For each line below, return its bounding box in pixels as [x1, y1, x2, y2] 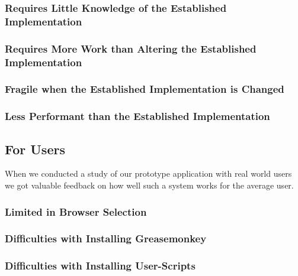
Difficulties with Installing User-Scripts [5, 258, 196, 273]
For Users [5, 139, 65, 158]
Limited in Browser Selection [5, 204, 147, 219]
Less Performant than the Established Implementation [5, 109, 270, 124]
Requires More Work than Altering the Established [5, 41, 257, 56]
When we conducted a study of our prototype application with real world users [5, 167, 292, 180]
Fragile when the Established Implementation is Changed [5, 82, 284, 96]
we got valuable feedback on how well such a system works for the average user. [5, 179, 294, 191]
